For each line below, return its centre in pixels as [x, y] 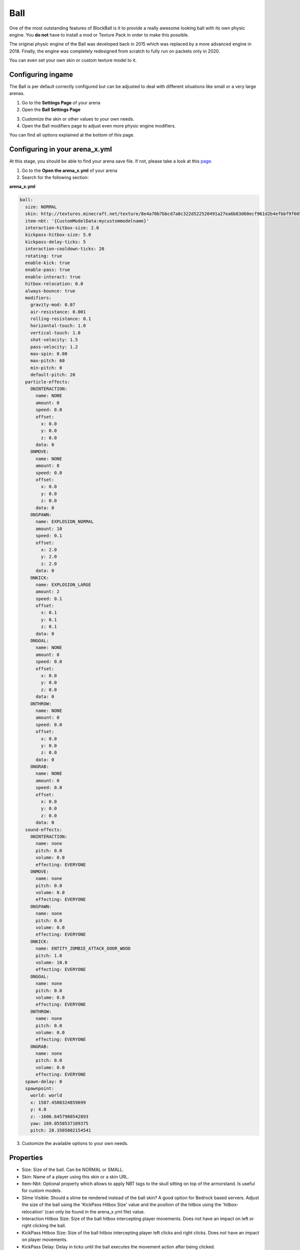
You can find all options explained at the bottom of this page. [72, 135]
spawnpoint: [40, 1088]
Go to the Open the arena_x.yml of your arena [69, 170]
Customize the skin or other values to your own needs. [78, 119]
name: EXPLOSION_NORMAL [65, 522]
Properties [26, 1158]
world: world [46, 1095]
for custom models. [42, 1190]
